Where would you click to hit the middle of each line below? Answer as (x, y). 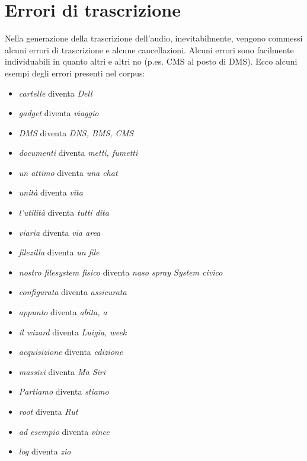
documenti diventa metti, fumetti (78, 153)
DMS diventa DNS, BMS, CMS (76, 132)
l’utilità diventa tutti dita (64, 212)
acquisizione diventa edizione (71, 352)
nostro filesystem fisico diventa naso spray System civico (121, 272)
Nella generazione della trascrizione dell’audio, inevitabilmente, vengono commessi (154, 38)
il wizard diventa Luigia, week (73, 332)
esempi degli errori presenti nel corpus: (75, 73)
